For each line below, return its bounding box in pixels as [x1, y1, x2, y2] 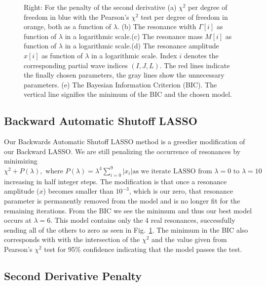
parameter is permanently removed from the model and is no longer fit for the [4, 195, 240, 205]
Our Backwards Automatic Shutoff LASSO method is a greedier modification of [4, 136, 245, 147]
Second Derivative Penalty [4, 268, 142, 283]
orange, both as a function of [24, 21, 112, 32]
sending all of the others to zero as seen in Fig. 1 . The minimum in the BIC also [4, 224, 248, 235]
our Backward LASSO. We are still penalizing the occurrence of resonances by [4, 146, 241, 156]
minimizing [4, 156, 38, 166]
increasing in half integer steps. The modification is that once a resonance [4, 176, 227, 186]
